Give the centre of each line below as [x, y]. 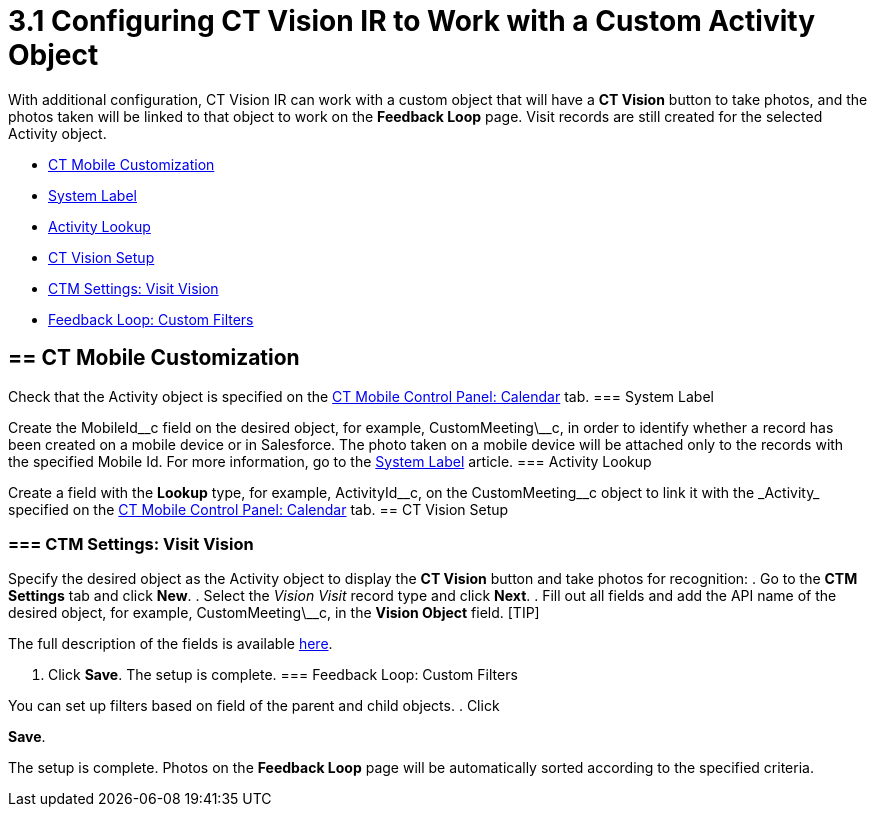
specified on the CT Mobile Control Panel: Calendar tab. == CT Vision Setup [258, 509]
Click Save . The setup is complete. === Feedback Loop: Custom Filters [283, 675]
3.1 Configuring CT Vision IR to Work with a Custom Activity [412, 21]
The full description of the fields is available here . [170, 644]
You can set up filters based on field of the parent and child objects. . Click [254, 706]
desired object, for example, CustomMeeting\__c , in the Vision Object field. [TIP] [274, 613]
